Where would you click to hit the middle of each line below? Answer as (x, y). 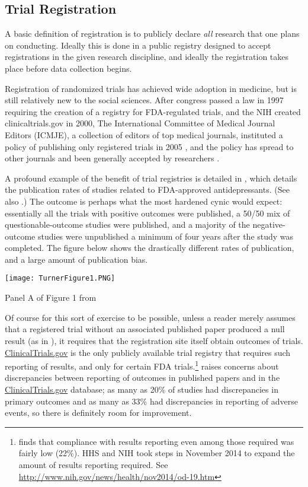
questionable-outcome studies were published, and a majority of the (127, 225)
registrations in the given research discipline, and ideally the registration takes (147, 57)
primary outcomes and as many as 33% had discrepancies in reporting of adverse (151, 401)
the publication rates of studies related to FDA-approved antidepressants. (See (147, 190)
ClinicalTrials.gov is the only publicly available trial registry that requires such (148, 352)
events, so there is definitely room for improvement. (98, 413)
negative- (269, 225)
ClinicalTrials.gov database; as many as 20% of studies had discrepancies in (142, 389)
